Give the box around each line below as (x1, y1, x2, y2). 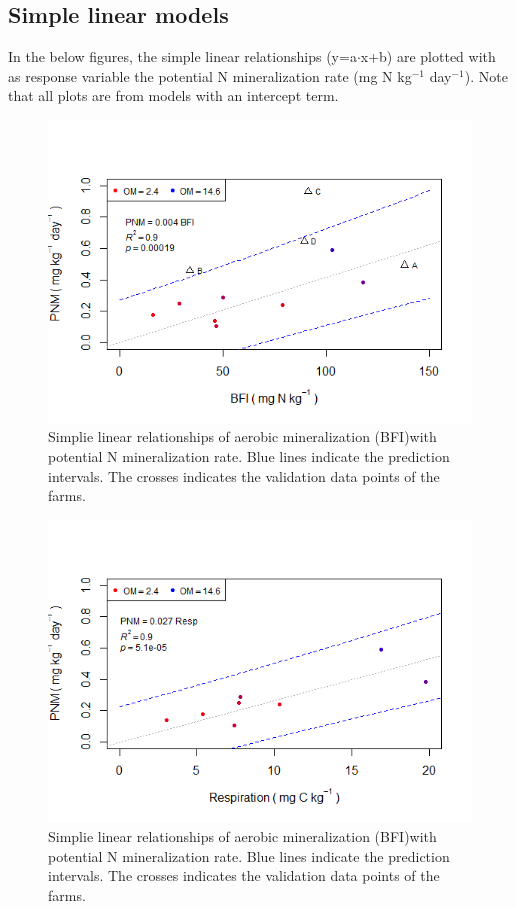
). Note (464, 65, 508, 86)
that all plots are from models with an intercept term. (8, 85, 339, 106)
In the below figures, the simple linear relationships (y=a (8, 46, 357, 67)
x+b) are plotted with (360, 46, 496, 67)
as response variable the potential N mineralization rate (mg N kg (8, 65, 412, 86)
